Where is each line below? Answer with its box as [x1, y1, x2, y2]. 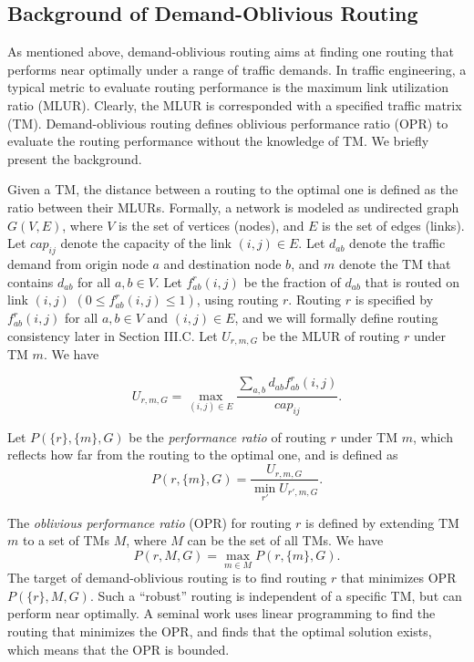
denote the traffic [349, 233, 446, 253]
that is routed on [365, 272, 460, 291]
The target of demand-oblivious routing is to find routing [7, 568, 327, 587]
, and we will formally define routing [234, 308, 438, 327]
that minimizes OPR [340, 568, 457, 587]
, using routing [196, 290, 279, 309]
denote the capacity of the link [60, 233, 232, 253]
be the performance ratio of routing [129, 427, 326, 446]
